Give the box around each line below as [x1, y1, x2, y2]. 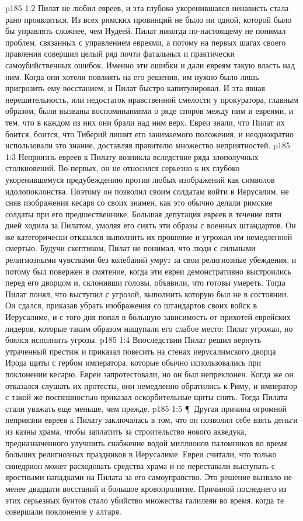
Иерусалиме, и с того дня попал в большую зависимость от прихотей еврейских [5, 311, 291, 323]
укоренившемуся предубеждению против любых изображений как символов [5, 173, 275, 185]
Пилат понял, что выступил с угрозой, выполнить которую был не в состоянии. [5, 287, 289, 300]
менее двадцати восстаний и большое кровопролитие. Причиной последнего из [5, 482, 287, 494]
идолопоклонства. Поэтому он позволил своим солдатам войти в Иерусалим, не [5, 185, 289, 197]
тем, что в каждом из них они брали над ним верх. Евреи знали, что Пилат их [5, 116, 285, 128]
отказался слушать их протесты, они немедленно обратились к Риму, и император [5, 379, 298, 391]
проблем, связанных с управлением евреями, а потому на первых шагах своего [5, 36, 286, 48]
